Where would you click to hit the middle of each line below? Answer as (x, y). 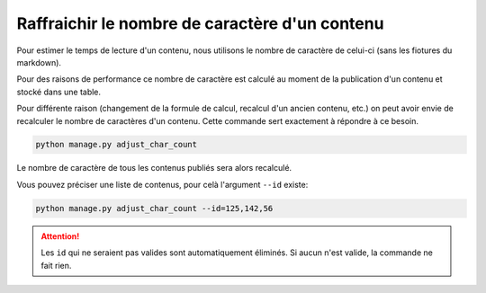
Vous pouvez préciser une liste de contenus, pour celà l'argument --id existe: (162, 184)
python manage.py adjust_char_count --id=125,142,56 (154, 208)
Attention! (60, 236)
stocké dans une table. (59, 92)
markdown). (39, 62)
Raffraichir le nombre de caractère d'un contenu (200, 23)
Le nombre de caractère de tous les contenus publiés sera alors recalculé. (154, 168)
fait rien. (56, 265)
